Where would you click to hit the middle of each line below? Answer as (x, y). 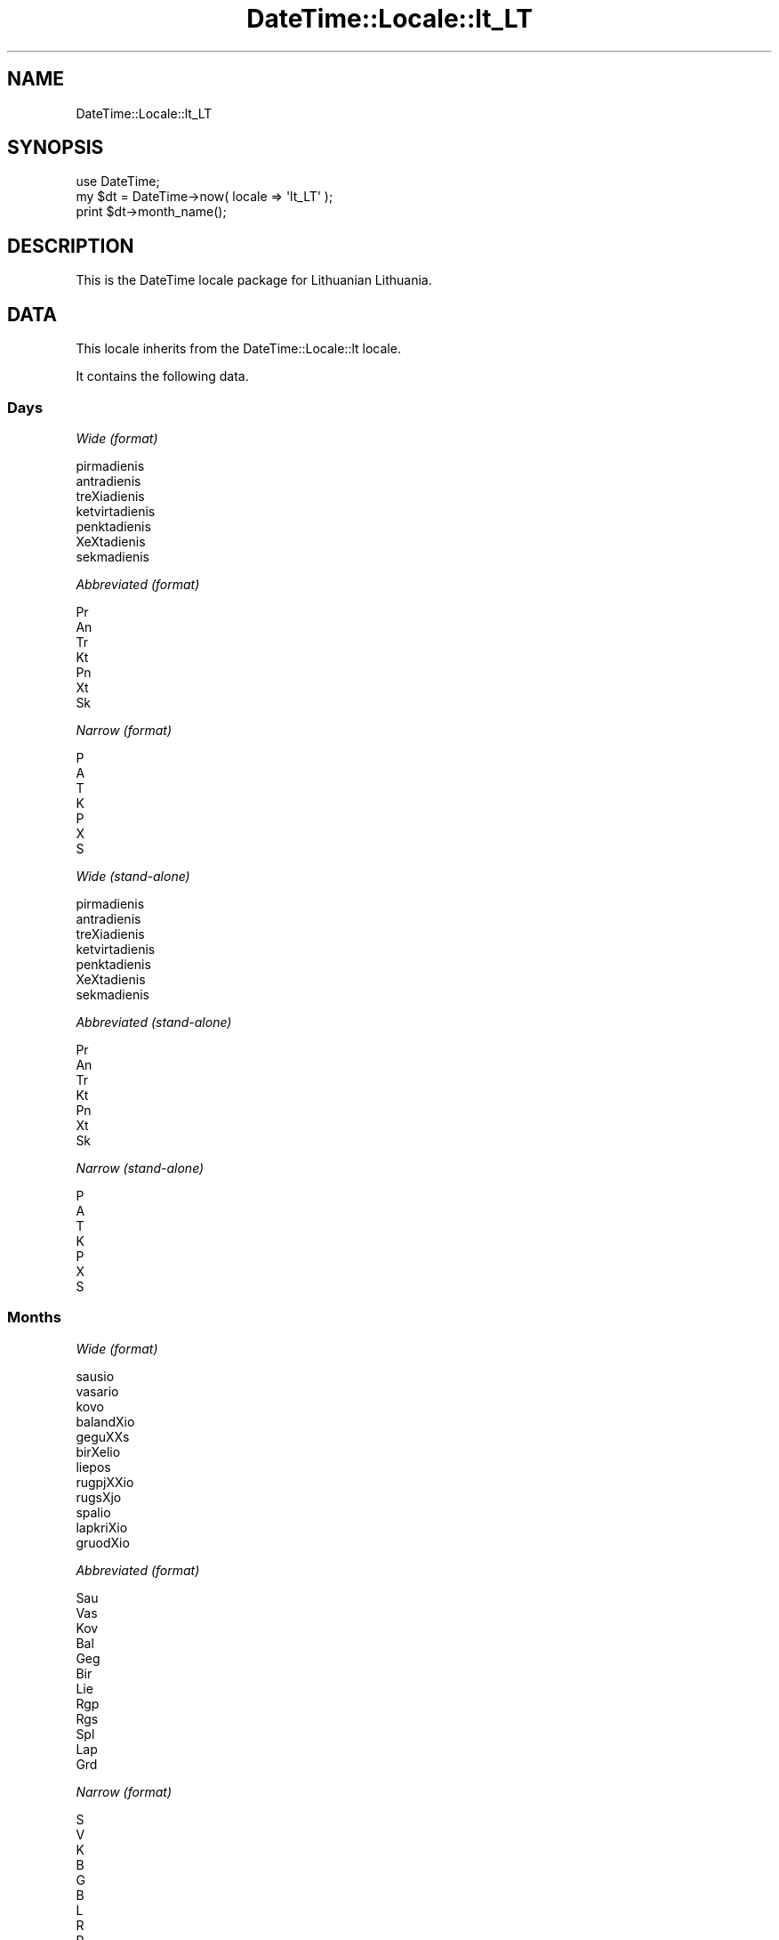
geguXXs (103, 1436)
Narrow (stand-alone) (140, 1168)
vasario (97, 1391)
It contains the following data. (162, 376)
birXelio (98, 1451)
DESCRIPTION (71, 246)
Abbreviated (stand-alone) (154, 1022)
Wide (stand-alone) (133, 876)
